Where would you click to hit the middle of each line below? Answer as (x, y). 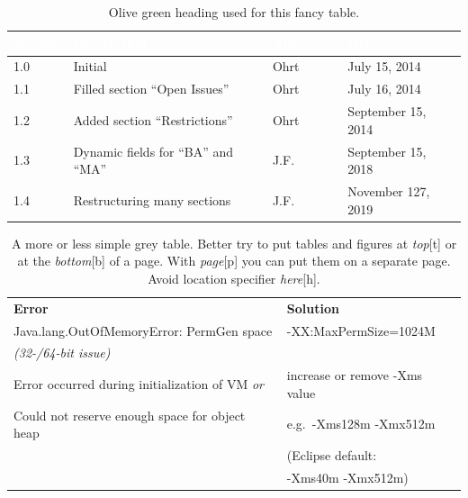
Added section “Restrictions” (153, 119)
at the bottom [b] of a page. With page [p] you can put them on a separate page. (234, 261)
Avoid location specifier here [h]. (234, 278)
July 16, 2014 (384, 89)
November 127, (389, 191)
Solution (313, 308)
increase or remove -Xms (355, 375)
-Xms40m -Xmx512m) (347, 477)
